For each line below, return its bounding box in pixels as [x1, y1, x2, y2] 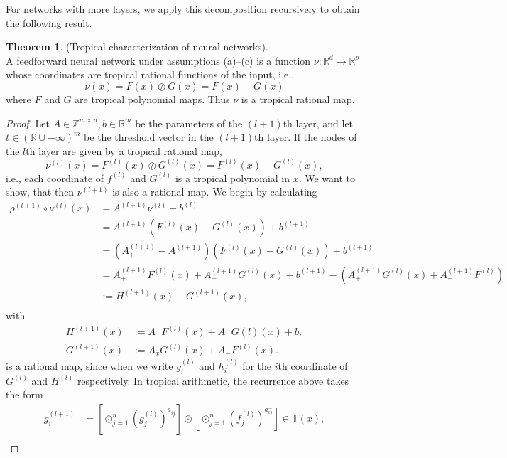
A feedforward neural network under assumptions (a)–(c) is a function [6, 53, 311, 68]
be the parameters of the [135, 115, 243, 130]
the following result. [6, 15, 92, 30]
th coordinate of [278, 358, 348, 373]
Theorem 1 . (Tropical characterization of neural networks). [6, 39, 268, 54]
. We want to [298, 170, 356, 185]
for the [242, 358, 272, 373]
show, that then [6, 184, 75, 199]
